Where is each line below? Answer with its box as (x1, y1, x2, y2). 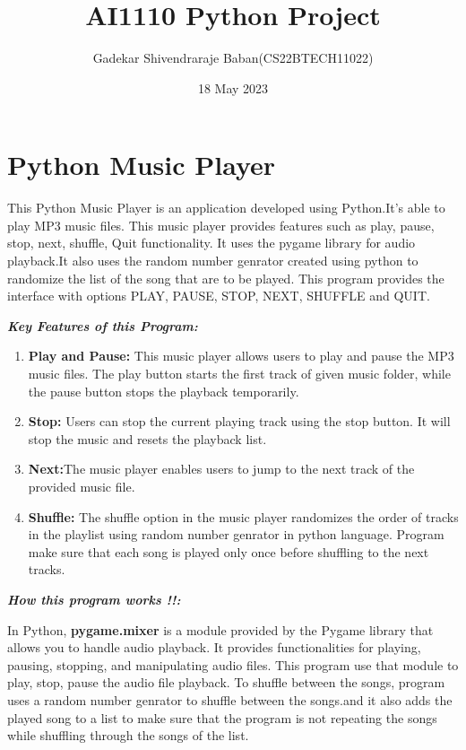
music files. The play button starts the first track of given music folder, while (28, 364, 451, 382)
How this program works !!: (7, 589, 181, 608)
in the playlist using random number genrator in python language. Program (28, 525, 444, 544)
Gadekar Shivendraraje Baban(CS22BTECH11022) (92, 48, 374, 67)
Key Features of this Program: (7, 316, 198, 335)
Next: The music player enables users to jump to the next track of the (28, 459, 415, 478)
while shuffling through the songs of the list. (7, 726, 249, 745)
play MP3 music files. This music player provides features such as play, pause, (7, 215, 435, 234)
